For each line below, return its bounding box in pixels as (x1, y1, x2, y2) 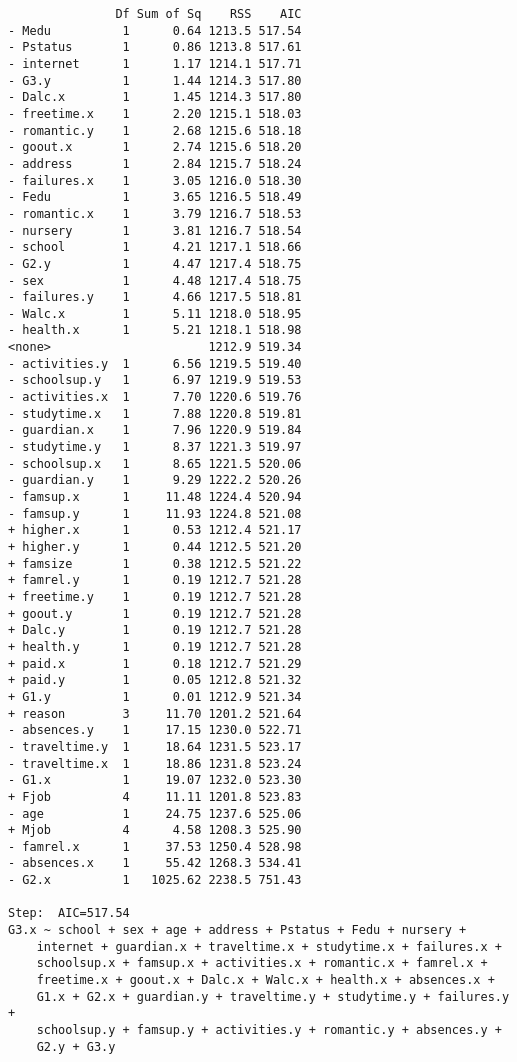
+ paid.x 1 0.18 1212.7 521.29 (8, 656, 302, 671)
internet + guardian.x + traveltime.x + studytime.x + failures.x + (36, 939, 502, 954)
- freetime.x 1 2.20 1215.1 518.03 (8, 106, 302, 121)
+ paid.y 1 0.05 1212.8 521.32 (8, 673, 302, 688)
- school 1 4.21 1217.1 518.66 (8, 240, 302, 255)
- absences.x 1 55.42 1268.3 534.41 (8, 856, 302, 871)
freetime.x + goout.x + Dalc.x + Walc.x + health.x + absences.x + (36, 973, 495, 988)
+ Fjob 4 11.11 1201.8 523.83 (8, 789, 302, 804)
